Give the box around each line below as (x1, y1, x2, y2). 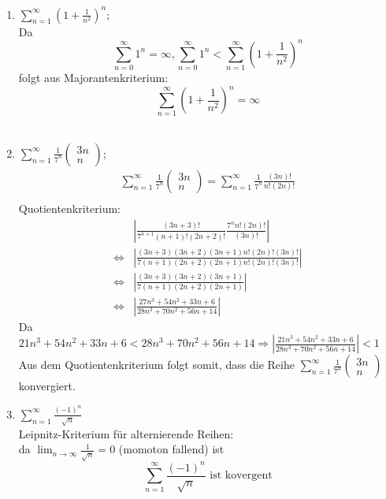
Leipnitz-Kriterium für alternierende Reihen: (18, 425, 234, 441)
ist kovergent (210, 470, 273, 482)
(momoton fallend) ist (118, 441, 225, 457)
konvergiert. (18, 378, 76, 394)
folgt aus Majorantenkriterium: (18, 69, 169, 85)
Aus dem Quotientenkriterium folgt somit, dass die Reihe (18, 356, 295, 373)
